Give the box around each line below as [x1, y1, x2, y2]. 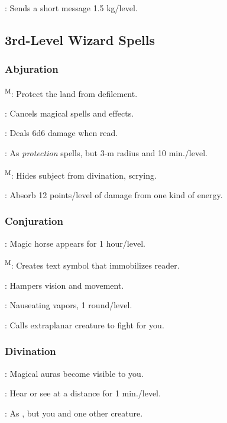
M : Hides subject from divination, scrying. [5, 167, 157, 181]
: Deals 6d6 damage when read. [5, 127, 118, 139]
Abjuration [5, 62, 59, 76]
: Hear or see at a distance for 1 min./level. [5, 387, 161, 399]
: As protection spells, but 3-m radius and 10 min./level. [5, 147, 207, 159]
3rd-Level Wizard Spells [5, 30, 155, 49]
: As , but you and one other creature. [5, 406, 143, 419]
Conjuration [5, 214, 63, 228]
